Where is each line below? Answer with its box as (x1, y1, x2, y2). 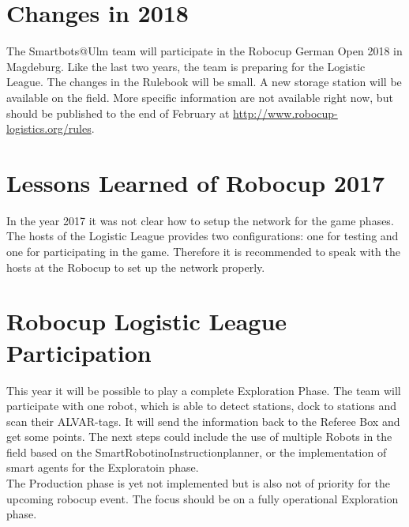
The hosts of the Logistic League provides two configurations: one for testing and (6, 228, 399, 244)
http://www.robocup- (233, 104, 338, 121)
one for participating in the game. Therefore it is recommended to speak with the (6, 243, 400, 259)
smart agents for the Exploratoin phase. (6, 459, 199, 476)
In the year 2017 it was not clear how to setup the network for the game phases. (6, 212, 394, 228)
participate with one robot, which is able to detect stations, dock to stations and (6, 397, 396, 414)
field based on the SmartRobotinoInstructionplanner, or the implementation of (6, 443, 387, 460)
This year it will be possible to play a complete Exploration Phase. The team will (6, 382, 401, 398)
